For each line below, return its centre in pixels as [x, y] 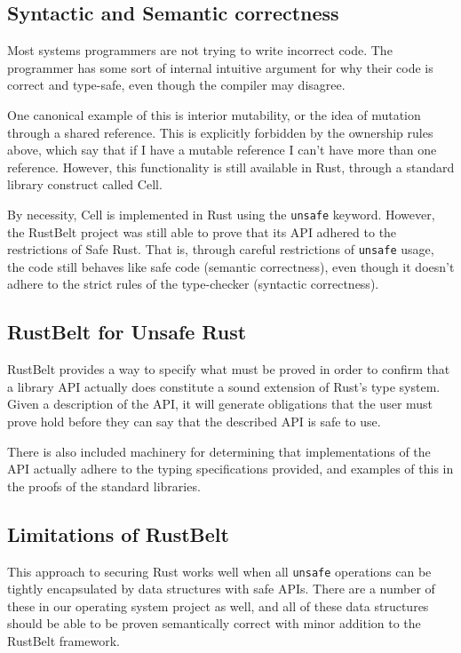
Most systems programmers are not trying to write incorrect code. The [200, 50]
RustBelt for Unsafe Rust [127, 332]
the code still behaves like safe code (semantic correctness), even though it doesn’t [231, 266]
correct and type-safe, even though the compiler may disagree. [176, 85]
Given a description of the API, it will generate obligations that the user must [220, 404]
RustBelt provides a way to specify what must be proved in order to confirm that [229, 369]
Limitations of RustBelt [118, 534]
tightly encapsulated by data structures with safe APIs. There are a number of [221, 589]
